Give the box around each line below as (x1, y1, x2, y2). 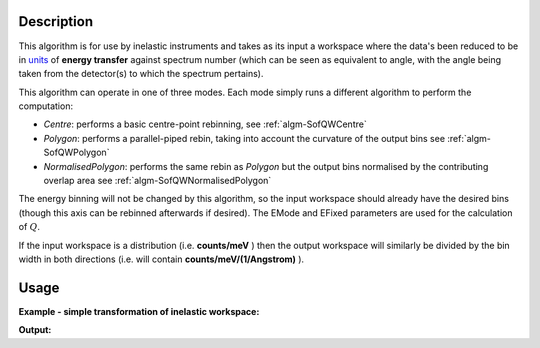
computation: (18, 100, 74, 112)
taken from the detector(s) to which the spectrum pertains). (18, 68, 264, 80)
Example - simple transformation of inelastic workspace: (18, 305, 260, 317)
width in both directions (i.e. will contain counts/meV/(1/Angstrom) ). (18, 253, 305, 265)
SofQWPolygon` (43, 146, 110, 159)
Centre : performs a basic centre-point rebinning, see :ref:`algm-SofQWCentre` (43, 118, 367, 130)
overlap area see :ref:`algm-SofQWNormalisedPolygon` (43, 175, 272, 187)
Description (18, 13, 94, 30)
